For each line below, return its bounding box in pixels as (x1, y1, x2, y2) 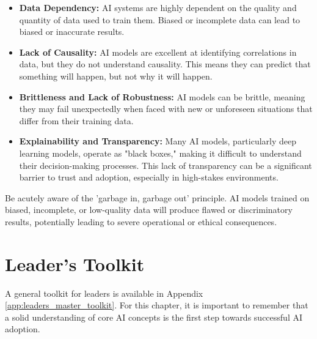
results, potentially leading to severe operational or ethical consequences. (5, 215, 277, 228)
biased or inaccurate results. (19, 25, 125, 38)
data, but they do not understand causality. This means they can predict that (19, 58, 311, 70)
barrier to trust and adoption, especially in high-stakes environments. (19, 171, 279, 184)
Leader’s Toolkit (5, 251, 145, 276)
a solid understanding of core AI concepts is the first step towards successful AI (5, 310, 302, 323)
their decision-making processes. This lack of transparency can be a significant (19, 158, 312, 171)
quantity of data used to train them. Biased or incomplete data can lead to (19, 13, 301, 26)
